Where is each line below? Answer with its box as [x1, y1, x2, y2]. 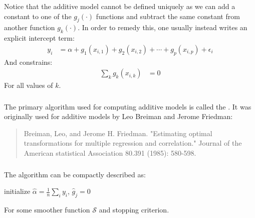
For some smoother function [4, 204, 90, 214]
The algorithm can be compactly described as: [4, 169, 146, 179]
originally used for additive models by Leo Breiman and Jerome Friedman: [4, 111, 233, 122]
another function [4, 22, 55, 33]
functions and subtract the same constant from [96, 11, 240, 21]
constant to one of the [4, 11, 72, 21]
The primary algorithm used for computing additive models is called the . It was [4, 101, 251, 112]
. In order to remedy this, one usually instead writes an [78, 22, 247, 33]
